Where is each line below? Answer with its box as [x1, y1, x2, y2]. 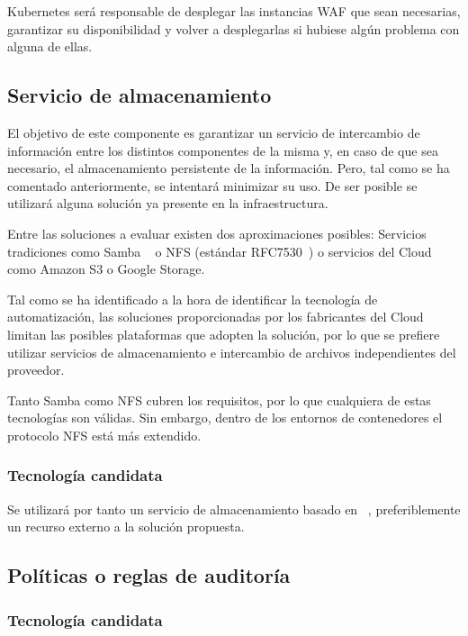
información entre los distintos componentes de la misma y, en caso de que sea [7, 141, 438, 159]
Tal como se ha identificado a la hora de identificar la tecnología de [7, 289, 378, 308]
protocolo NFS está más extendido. [7, 425, 202, 444]
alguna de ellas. [7, 37, 93, 56]
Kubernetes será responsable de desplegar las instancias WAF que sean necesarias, [7, 2, 461, 20]
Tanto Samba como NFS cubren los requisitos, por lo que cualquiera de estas [7, 390, 431, 409]
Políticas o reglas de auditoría [7, 561, 291, 589]
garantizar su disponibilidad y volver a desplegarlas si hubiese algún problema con [7, 19, 460, 38]
